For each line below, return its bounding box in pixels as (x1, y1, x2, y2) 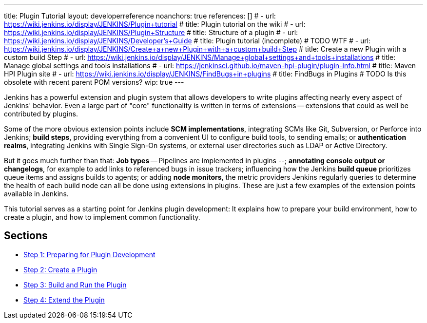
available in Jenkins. (4, 190, 69, 198)
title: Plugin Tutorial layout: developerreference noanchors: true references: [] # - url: (4, 12, 276, 20)
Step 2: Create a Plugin (23, 265, 97, 274)
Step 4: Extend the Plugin (23, 295, 105, 304)
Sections (4, 229, 48, 242)
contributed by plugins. (4, 110, 78, 118)
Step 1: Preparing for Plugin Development (23, 250, 155, 259)
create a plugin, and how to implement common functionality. (4, 213, 200, 221)
